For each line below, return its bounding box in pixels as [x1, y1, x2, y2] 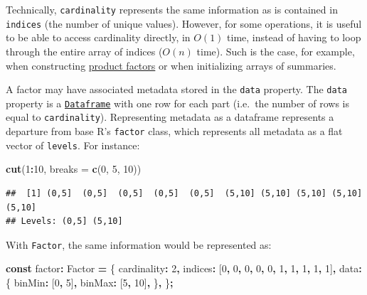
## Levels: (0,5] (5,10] [6, 216, 123, 227]
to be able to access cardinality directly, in [6, 30, 191, 45]
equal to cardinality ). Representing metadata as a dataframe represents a [6, 109, 334, 124]
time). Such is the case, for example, [196, 43, 355, 58]
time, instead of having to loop [227, 30, 361, 45]
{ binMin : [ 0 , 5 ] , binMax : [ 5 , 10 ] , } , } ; [6, 275, 174, 289]
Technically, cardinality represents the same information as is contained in [6, 2, 338, 16]
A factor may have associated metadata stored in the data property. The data [6, 82, 347, 97]
